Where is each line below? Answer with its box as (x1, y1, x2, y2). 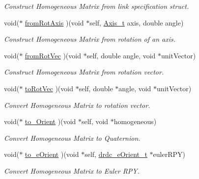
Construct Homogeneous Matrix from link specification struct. (4, 1, 189, 11)
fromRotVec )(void (25, 50, 81, 60)
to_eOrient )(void (25, 149, 79, 159)
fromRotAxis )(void (25, 17, 84, 27)
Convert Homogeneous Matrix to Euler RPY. (4, 165, 140, 176)
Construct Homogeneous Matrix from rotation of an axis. (4, 34, 176, 44)
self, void (81, 116, 109, 127)
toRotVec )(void (25, 83, 73, 93)
